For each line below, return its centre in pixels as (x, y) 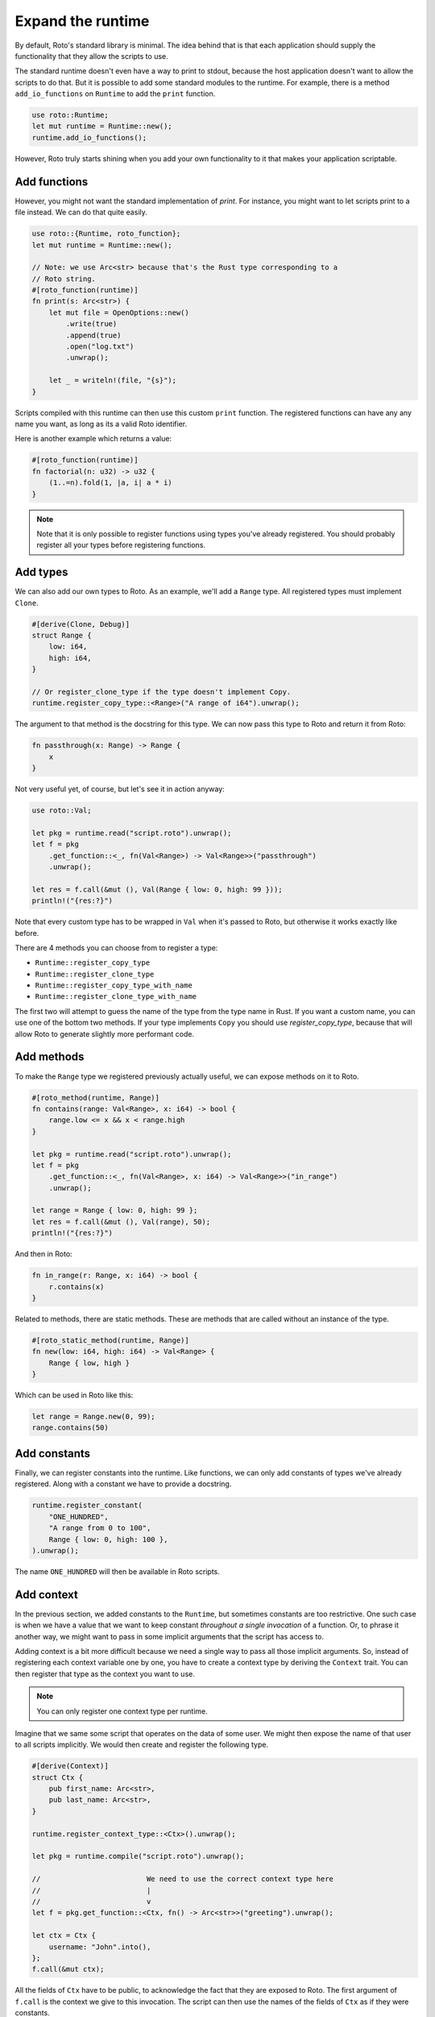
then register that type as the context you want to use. (105, 1673)
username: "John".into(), (100, 1947)
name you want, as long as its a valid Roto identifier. (101, 424)
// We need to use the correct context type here (183, 1879)
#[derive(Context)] (70, 1766)
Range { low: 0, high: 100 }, (108, 1539)
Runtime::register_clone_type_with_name (116, 997)
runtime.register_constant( (87, 1505)
